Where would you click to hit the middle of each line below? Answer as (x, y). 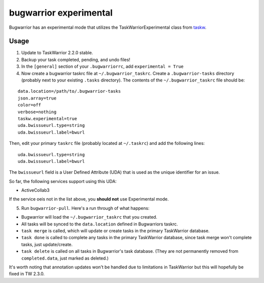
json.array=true (37, 98)
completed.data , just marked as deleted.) (65, 258)
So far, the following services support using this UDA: (63, 181)
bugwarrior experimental (61, 13)
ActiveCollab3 (35, 190)
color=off (29, 105)
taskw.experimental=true (47, 119)
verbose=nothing (37, 112)
